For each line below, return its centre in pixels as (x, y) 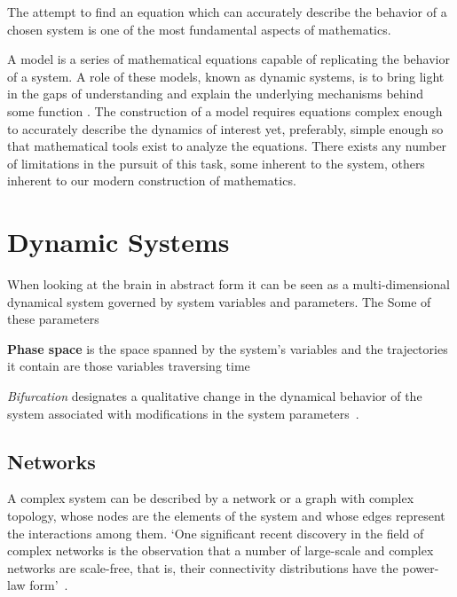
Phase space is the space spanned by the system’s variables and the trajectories (228, 348)
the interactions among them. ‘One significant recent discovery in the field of (216, 533)
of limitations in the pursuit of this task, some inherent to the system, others (216, 163)
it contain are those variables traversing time (129, 366)
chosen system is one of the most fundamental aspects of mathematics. (199, 29)
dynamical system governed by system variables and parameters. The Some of (219, 301)
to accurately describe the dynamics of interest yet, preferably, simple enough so (225, 128)
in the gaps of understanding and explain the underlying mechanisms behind (216, 94)
